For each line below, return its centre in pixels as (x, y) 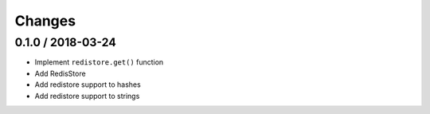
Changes (45, 21)
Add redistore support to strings (87, 96)
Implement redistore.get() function (99, 62)
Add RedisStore (61, 73)
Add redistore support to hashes (88, 85)
